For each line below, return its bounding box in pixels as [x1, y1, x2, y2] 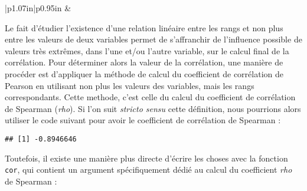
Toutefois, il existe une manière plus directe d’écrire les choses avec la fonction [5, 152, 288, 164]
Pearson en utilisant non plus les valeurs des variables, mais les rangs [5, 79, 254, 91]
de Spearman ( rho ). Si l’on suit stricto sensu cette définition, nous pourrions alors [5, 102, 301, 114]
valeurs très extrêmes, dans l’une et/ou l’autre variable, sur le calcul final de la [5, 44, 289, 57]
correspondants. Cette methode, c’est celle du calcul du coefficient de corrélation [5, 91, 296, 103]
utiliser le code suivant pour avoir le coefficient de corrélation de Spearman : [5, 114, 281, 126]
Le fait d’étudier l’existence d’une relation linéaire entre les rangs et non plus [5, 21, 283, 34]
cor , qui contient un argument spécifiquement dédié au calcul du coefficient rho [5, 163, 292, 176]
